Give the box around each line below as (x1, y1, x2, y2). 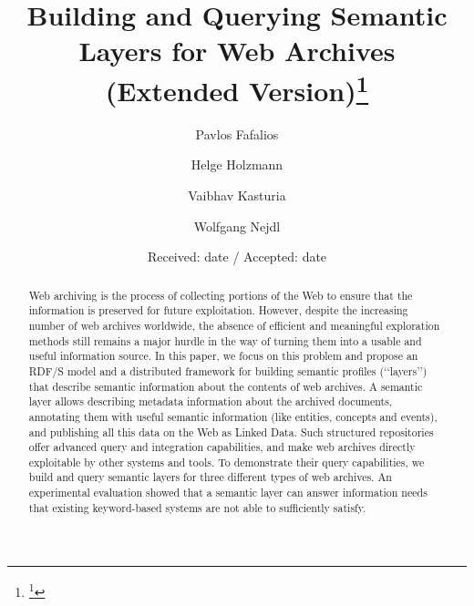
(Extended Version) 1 (105, 67, 369, 108)
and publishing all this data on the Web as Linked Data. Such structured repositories (28, 424, 434, 439)
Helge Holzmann (191, 155, 283, 174)
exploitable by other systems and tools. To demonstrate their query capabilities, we (28, 454, 425, 469)
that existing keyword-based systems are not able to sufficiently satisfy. (28, 499, 366, 515)
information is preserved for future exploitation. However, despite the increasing (28, 303, 408, 318)
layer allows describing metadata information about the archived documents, (28, 394, 393, 409)
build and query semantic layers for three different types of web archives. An (28, 469, 392, 485)
